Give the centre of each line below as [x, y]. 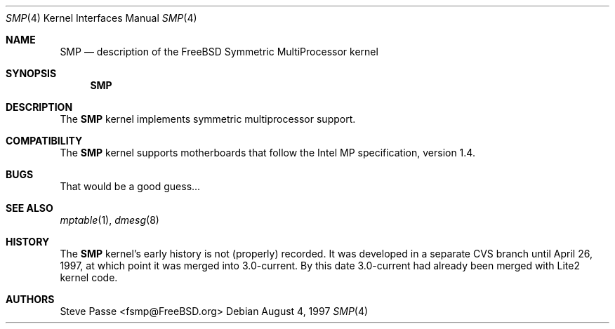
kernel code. [89, 277]
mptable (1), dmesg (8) [110, 220]
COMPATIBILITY [44, 141]
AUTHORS [30, 299]
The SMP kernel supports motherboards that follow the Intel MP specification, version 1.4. [267, 153]
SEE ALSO [29, 208]
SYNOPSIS [31, 73]
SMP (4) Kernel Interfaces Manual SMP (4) [101, 18]
